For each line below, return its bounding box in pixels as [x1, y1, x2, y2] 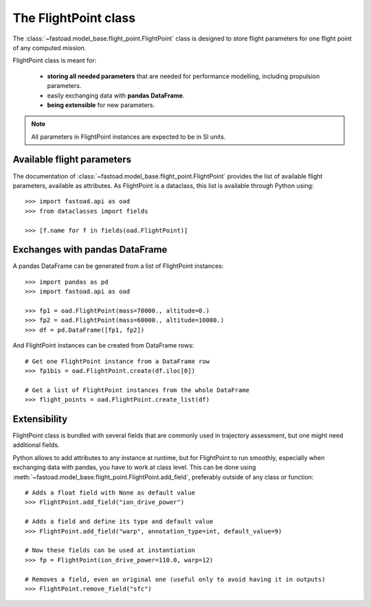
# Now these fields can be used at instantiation [25, 547, 196, 554]
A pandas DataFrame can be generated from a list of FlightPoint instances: [12, 262, 224, 271]
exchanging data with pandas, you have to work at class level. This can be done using [12, 463, 256, 472]
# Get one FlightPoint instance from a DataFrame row [25, 357, 210, 365]
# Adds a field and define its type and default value [25, 518, 214, 525]
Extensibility [12, 413, 68, 425]
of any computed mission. [12, 43, 87, 51]
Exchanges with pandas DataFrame [12, 244, 168, 255]
